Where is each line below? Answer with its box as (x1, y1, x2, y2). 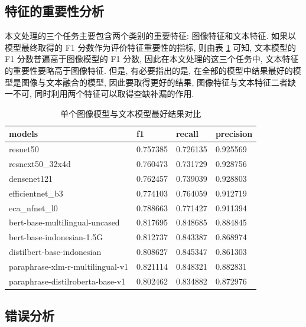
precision (215, 127, 253, 140)
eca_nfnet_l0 (9, 201, 58, 214)
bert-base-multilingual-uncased (9, 216, 120, 228)
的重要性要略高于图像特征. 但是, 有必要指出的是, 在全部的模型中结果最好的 (5, 64, 293, 76)
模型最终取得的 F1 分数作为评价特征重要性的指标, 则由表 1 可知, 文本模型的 (5, 41, 296, 53)
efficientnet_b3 (9, 187, 63, 199)
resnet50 (9, 143, 39, 155)
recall (175, 127, 198, 140)
